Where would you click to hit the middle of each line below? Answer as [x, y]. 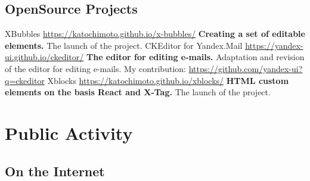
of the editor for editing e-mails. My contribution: [95, 68]
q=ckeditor [25, 80]
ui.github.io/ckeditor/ [44, 57]
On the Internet [55, 171]
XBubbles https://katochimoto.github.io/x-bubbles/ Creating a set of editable [155, 34]
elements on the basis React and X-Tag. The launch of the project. [138, 92]
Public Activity [69, 132]
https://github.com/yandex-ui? [246, 68]
